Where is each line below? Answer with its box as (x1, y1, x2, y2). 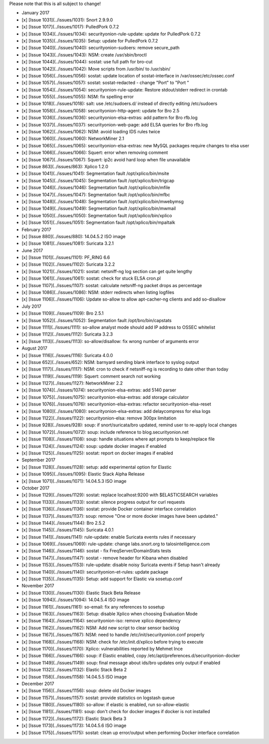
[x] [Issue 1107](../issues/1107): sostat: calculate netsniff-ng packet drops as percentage (21, 282, 202, 288)
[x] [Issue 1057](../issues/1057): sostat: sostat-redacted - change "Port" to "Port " (21, 80, 189, 86)
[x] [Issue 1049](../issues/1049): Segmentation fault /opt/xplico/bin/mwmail (21, 205, 176, 212)
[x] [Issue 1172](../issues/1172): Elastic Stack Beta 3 (21, 716, 127, 722)
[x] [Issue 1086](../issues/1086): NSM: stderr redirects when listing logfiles (21, 290, 174, 296)
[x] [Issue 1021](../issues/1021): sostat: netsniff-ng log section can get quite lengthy (21, 268, 193, 274)
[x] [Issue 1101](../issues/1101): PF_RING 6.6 (21, 255, 110, 261)
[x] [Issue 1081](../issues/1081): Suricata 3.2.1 (21, 240, 114, 247)
